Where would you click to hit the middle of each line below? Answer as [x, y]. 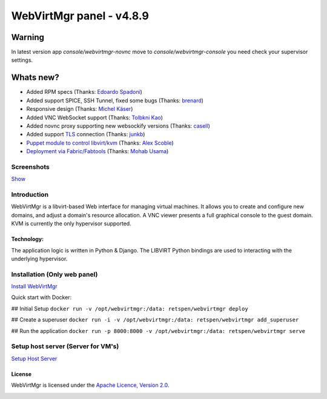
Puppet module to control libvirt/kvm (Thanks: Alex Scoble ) [100, 143]
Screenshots [30, 167]
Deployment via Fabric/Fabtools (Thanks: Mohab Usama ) [97, 151]
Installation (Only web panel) [54, 274]
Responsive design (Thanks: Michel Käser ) [80, 109]
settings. [22, 60]
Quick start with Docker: [41, 297]
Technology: [28, 239]
